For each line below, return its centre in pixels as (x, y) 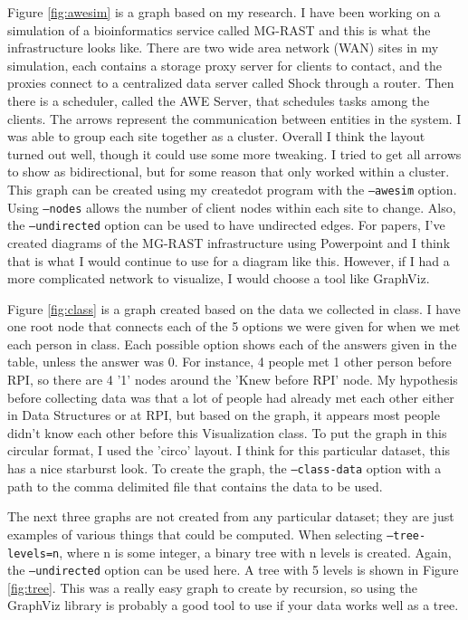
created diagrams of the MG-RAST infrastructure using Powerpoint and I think (229, 242)
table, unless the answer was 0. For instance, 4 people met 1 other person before (229, 362)
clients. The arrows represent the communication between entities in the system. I (234, 118)
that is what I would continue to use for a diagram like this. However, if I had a (229, 260)
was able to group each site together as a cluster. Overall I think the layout (216, 136)
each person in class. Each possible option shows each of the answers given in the (232, 343)
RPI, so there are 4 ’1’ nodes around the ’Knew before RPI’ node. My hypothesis (233, 380)
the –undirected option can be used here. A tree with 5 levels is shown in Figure (233, 570)
